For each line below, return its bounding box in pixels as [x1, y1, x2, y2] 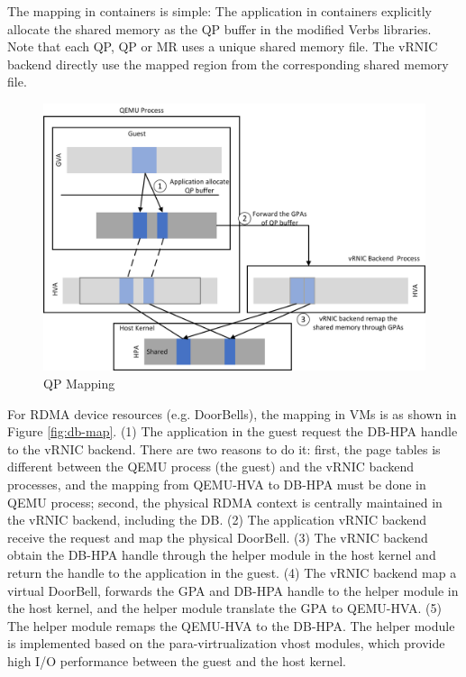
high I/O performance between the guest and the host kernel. [7, 651, 346, 670]
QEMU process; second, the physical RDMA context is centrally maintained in [7, 492, 443, 511]
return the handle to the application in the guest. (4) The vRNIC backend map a [7, 563, 457, 581]
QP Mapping [43, 374, 115, 393]
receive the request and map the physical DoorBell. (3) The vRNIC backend [7, 527, 428, 546]
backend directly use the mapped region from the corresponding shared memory [7, 54, 449, 73]
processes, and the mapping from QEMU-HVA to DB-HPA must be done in [7, 475, 426, 493]
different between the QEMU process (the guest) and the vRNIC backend [7, 457, 414, 476]
